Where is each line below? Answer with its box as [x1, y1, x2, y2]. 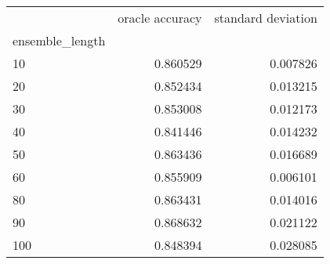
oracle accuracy [118, 9, 202, 27]
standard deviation [214, 9, 317, 27]
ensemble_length [13, 31, 106, 49]
